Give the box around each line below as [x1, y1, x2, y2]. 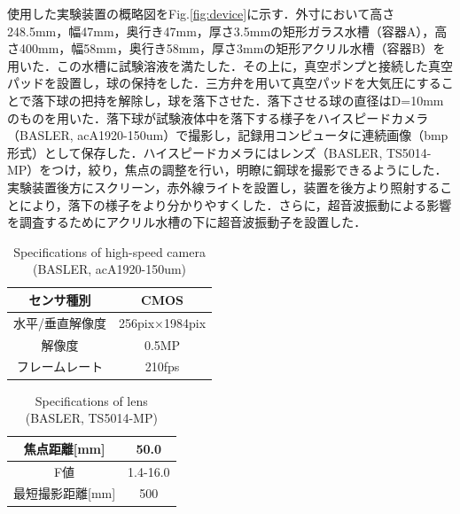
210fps [144, 357, 180, 376]
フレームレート [16, 357, 104, 376]
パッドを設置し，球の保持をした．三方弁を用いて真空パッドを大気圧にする [7, 74, 441, 92]
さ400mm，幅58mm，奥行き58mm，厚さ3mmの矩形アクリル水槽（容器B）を [7, 39, 446, 58]
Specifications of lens [35, 391, 148, 409]
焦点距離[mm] [23, 439, 105, 457]
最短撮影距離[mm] [13, 484, 116, 502]
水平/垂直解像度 [13, 313, 106, 331]
